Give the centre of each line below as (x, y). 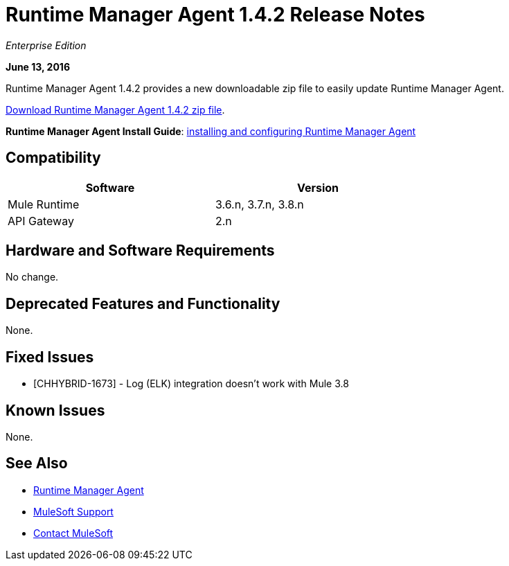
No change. (32, 277)
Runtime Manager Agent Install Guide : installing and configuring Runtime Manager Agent (211, 131)
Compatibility (53, 158)
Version (318, 187)
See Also (37, 463)
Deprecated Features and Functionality (143, 303)
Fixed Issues (50, 357)
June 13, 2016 (38, 67)
